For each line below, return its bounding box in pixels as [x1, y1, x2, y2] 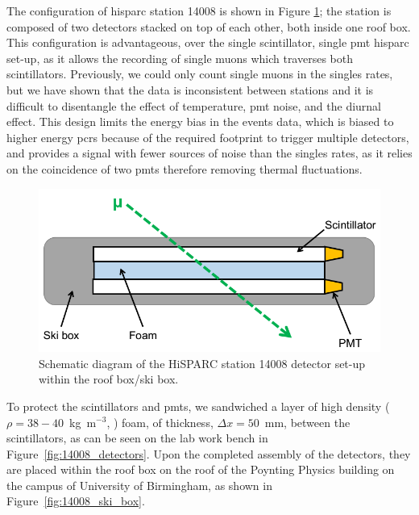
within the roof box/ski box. [39, 371, 179, 387]
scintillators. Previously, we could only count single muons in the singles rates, [6, 65, 393, 82]
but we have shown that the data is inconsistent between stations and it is [6, 81, 374, 98]
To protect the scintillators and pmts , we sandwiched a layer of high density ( [6, 397, 390, 414]
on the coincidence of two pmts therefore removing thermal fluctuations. [6, 160, 363, 177]
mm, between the [264, 413, 351, 430]
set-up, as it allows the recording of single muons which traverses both [6, 49, 353, 66]
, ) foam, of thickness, [106, 413, 214, 430]
